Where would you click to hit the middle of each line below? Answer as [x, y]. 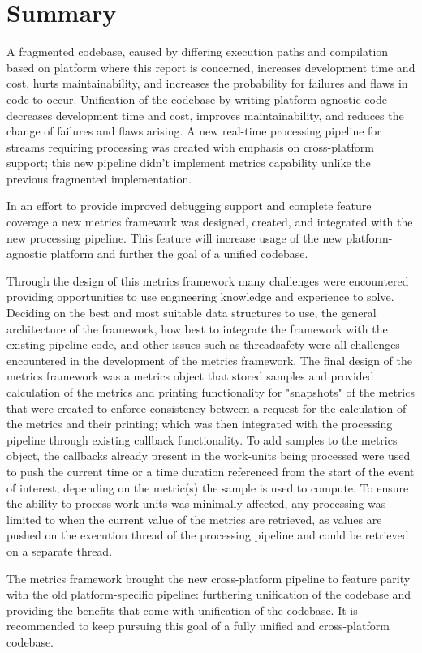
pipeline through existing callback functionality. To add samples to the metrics [202, 439]
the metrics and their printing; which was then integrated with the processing [200, 424]
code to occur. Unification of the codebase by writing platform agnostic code [197, 99]
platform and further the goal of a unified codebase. [179, 253]
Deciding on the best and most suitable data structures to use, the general [192, 313]
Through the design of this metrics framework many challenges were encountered [208, 280]
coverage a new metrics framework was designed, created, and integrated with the [210, 222]
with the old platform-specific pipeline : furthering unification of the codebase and [209, 594]
